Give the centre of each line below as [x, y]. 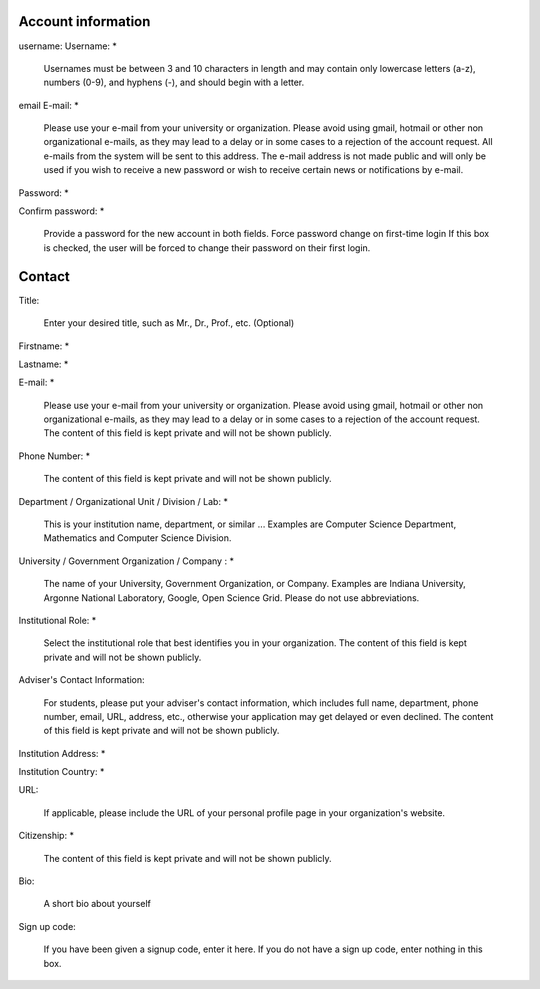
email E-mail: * [48, 105]
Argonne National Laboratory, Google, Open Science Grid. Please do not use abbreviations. [231, 597]
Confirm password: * [61, 211]
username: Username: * [67, 46]
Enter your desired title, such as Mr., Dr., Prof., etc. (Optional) [169, 323]
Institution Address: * [62, 753]
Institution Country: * [61, 772]
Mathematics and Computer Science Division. [137, 538]
